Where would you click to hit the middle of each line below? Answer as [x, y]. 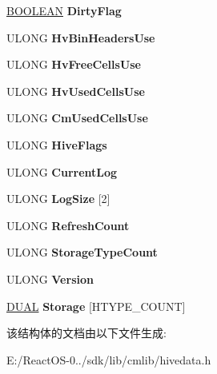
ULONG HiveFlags [57, 144]
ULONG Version [50, 279]
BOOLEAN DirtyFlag [64, 10]
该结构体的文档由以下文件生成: [86, 333]
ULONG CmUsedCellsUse [77, 118]
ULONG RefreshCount [68, 225]
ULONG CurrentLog [62, 171]
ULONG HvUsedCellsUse [76, 91]
